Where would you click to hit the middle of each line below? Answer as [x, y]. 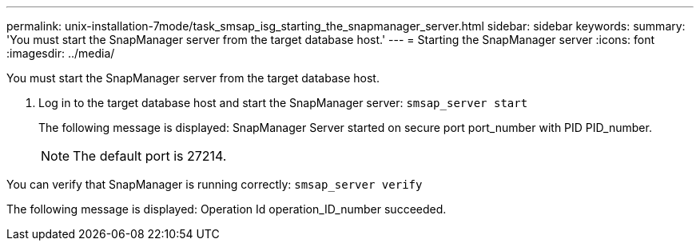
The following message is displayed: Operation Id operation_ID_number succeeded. [227, 209]
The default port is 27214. [150, 156]
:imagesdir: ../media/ [61, 53]
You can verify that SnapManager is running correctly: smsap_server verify [215, 184]
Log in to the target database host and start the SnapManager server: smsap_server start [283, 103]
